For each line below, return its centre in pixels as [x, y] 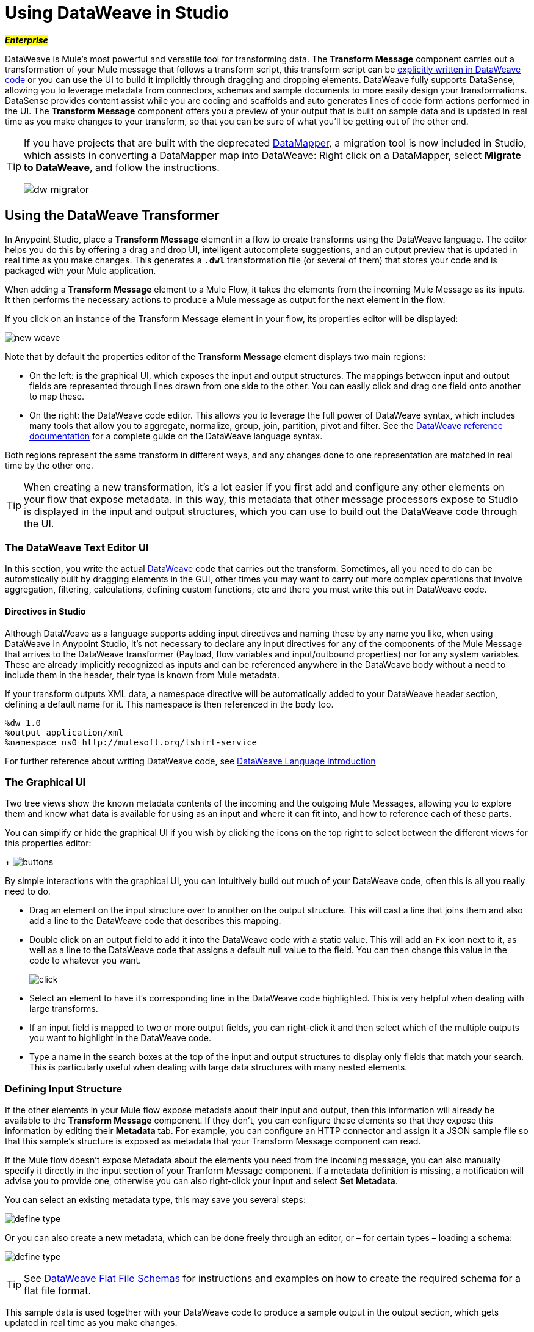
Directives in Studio [45, 611]
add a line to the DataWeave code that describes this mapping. [155, 921]
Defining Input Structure [64, 1089]
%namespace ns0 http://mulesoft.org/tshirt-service [131, 742]
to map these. [57, 396]
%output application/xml [64, 732]
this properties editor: [48, 843]
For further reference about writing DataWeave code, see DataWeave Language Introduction [190, 761]
